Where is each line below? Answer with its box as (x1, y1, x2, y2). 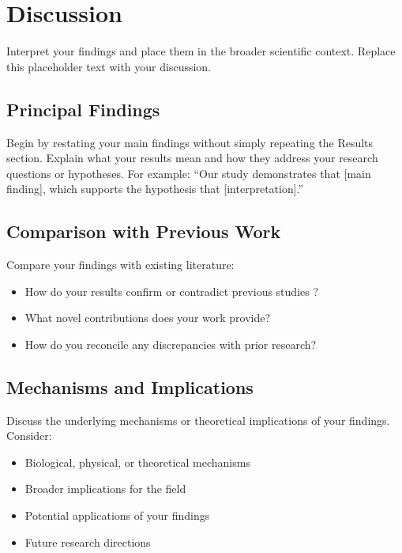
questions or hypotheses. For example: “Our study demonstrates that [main (6, 165, 371, 181)
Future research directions (24, 533, 151, 550)
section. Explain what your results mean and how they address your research (6, 150, 378, 166)
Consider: (6, 427, 52, 444)
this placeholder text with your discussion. (6, 58, 212, 74)
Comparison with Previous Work (6, 219, 281, 244)
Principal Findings (6, 97, 160, 121)
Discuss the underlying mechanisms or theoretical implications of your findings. (6, 411, 390, 428)
